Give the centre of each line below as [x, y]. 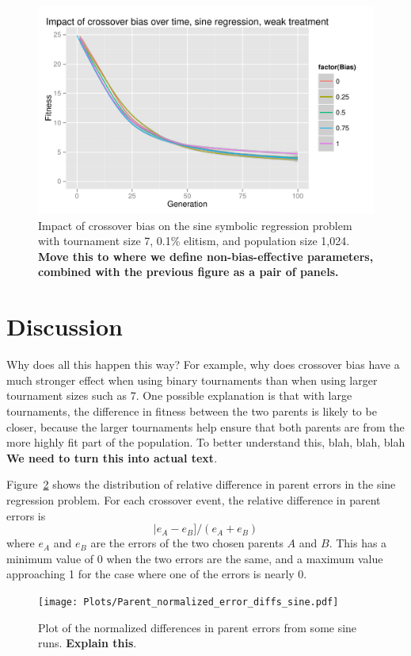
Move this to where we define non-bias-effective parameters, [206, 256]
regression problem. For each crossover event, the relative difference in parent [194, 499]
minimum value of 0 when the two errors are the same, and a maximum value [195, 558]
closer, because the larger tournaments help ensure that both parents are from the [205, 426]
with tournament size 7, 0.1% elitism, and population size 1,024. [194, 241]
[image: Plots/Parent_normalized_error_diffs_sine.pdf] [188, 602]
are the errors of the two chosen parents [187, 543]
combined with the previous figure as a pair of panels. [188, 272]
